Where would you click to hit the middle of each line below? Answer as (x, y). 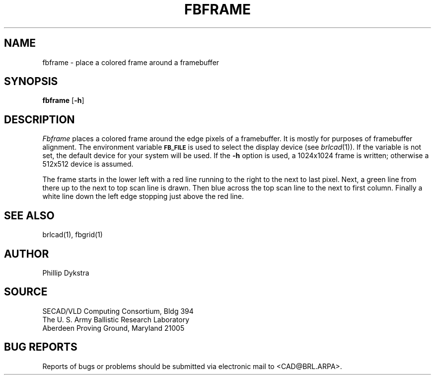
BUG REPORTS (41, 347)
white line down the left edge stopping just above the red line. (143, 196)
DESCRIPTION (39, 119)
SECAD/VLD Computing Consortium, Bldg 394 (118, 311)
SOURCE (26, 292)
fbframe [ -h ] (63, 100)
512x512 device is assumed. (88, 164)
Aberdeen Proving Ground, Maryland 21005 (113, 328)
